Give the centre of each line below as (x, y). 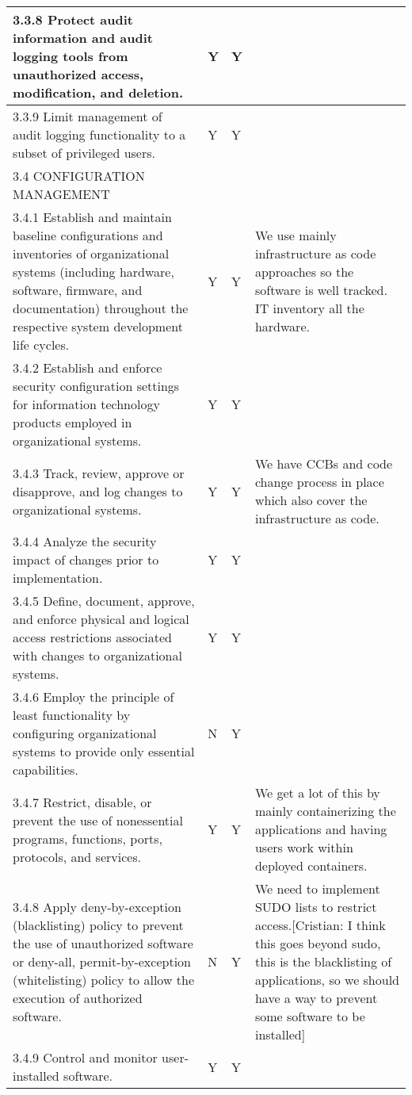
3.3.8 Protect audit (73, 19)
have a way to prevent (316, 998)
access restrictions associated (93, 637)
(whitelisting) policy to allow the (103, 980)
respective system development (98, 326)
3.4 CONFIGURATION (79, 176)
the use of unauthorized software (103, 943)
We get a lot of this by (317, 793)
